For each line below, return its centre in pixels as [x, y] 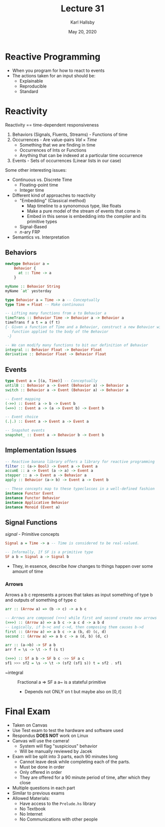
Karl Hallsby [82, 22]
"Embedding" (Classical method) [53, 200]
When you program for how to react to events [58, 70]
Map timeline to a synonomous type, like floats [74, 206]
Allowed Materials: [31, 798]
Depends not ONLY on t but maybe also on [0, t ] [73, 691]
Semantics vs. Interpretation [41, 237]
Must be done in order [42, 767]
